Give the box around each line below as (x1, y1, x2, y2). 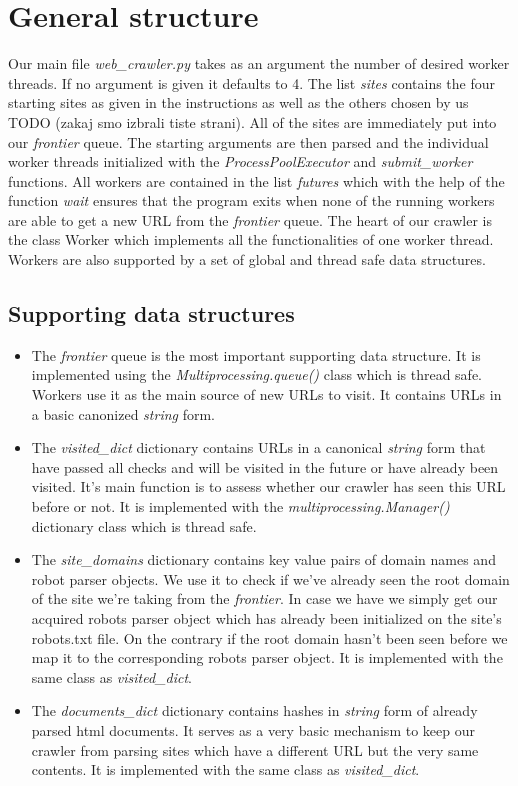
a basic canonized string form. (31, 403, 215, 424)
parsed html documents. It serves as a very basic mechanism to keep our (31, 719, 475, 740)
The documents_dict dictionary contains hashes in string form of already (31, 700, 478, 721)
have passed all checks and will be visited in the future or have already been (31, 456, 499, 477)
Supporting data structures (8, 298, 295, 329)
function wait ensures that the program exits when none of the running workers (8, 190, 495, 211)
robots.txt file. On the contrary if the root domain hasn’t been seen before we (31, 627, 508, 648)
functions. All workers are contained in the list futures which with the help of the (8, 170, 505, 191)
